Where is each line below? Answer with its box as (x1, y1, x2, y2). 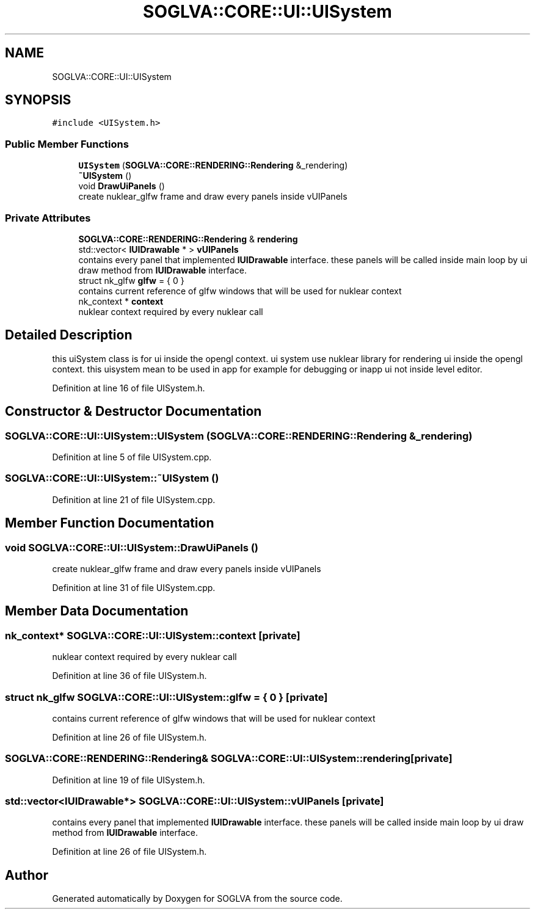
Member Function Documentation (5, 515, 214, 531)
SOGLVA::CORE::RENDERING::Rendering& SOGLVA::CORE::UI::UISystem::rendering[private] (5, 752, 453, 765)
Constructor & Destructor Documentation (5, 404, 262, 419)
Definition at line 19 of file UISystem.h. (52, 774, 205, 785)
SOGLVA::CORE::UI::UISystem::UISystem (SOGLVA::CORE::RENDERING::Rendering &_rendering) (5, 429, 473, 442)
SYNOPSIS (5, 92, 71, 108)
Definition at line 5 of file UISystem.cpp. (52, 452, 212, 462)
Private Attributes (5, 211, 91, 224)
